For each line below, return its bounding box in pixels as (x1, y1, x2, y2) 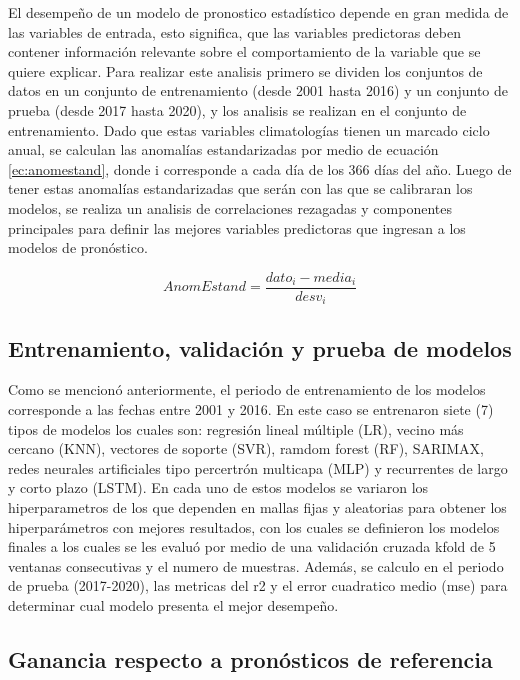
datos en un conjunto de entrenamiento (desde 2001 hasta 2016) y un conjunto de (8, 80, 508, 101)
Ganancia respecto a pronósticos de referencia (8, 643, 493, 674)
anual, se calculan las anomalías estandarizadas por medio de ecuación (8, 139, 439, 160)
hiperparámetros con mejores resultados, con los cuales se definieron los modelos (8, 516, 500, 537)
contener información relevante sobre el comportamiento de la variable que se (8, 41, 481, 62)
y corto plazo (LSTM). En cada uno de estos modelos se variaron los (8, 477, 429, 498)
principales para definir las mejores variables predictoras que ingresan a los (8, 217, 466, 238)
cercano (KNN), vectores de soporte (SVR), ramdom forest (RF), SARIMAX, (8, 438, 485, 459)
